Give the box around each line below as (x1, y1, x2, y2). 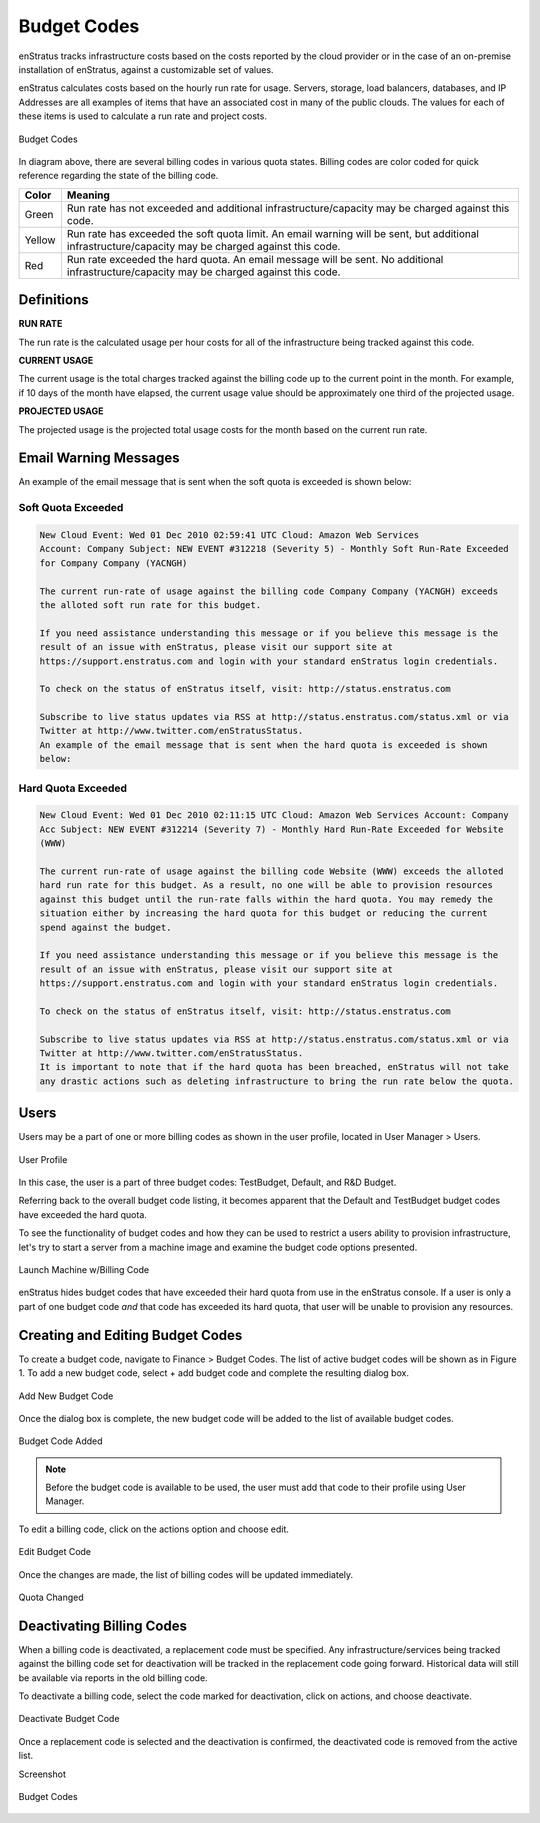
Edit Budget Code (18, 1546, 92, 1558)
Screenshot (18, 1768, 67, 1780)
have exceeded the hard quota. (18, 1208, 147, 1220)
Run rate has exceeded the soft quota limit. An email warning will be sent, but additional (66, 226, 480, 240)
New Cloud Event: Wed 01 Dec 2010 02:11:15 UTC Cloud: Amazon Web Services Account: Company (39, 810, 509, 821)
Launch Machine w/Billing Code (18, 1264, 150, 1276)
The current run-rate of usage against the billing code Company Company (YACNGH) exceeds (39, 585, 499, 597)
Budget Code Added (18, 1435, 104, 1447)
